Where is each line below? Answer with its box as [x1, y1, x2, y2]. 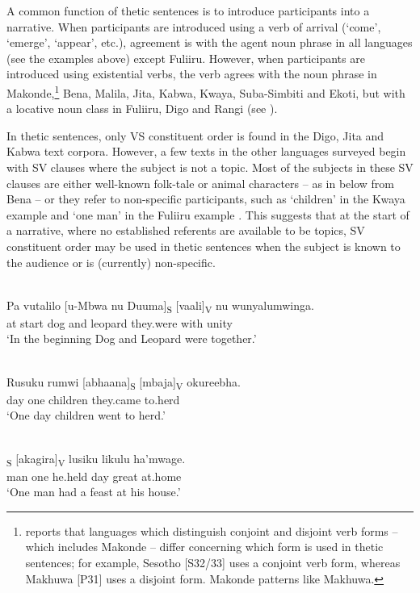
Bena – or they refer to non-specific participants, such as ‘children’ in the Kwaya [6, 190, 405, 207]
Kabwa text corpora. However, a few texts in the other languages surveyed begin [6, 143, 406, 160]
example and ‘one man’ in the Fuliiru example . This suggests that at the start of [6, 206, 409, 223]
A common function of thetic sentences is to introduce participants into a [6, 2, 370, 19]
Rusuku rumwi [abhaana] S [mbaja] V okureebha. [6, 373, 241, 392]
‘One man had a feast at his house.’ [6, 483, 181, 500]
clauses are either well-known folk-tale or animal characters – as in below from [6, 174, 394, 191]
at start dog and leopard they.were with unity [6, 314, 233, 331]
